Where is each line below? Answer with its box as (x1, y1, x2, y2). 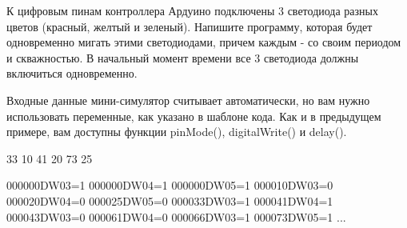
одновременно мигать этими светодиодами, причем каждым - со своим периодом (6, 34, 401, 50)
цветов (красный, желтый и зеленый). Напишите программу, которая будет (6, 18, 373, 34)
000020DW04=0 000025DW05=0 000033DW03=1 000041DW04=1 (6, 192, 333, 209)
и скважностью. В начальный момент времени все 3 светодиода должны (6, 49, 359, 66)
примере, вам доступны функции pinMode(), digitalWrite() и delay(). (6, 123, 347, 140)
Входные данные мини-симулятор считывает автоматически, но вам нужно (6, 91, 370, 108)
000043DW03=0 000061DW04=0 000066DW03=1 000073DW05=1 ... (6, 208, 346, 225)
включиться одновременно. (6, 65, 138, 82)
